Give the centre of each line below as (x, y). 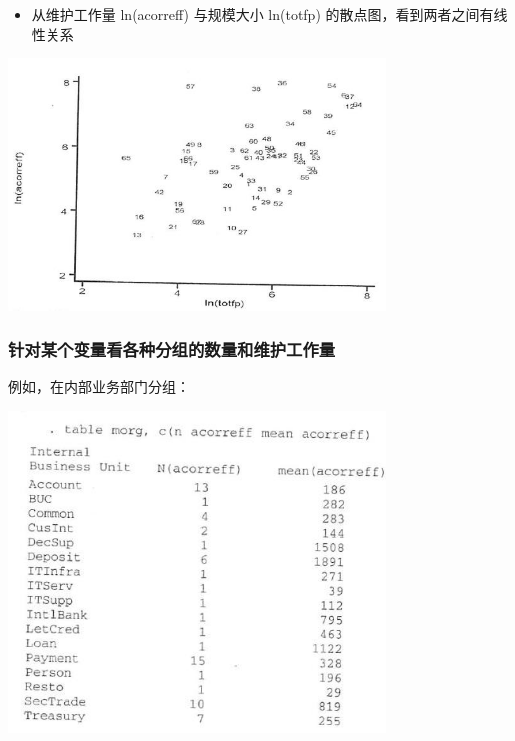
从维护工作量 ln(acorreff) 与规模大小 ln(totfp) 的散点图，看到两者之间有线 (269, 14)
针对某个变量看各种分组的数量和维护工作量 (172, 349)
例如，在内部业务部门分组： (99, 386)
